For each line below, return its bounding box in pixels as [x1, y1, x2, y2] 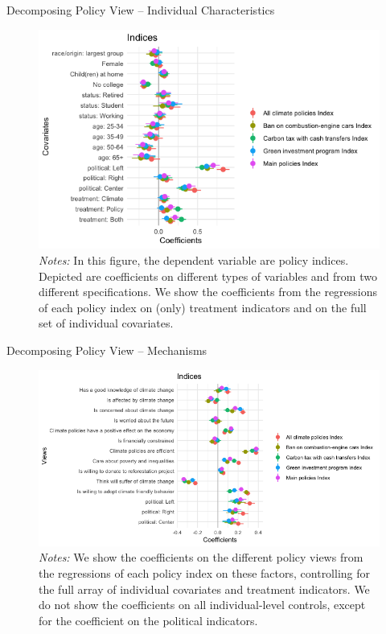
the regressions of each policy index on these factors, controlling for [39, 564, 371, 581]
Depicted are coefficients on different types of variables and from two [39, 267, 377, 284]
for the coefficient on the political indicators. [39, 611, 258, 628]
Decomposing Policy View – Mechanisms [6, 342, 207, 359]
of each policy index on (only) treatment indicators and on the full [39, 298, 367, 315]
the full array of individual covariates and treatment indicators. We [39, 580, 370, 597]
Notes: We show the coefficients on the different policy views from [39, 549, 363, 566]
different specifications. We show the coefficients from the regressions [39, 283, 378, 300]
